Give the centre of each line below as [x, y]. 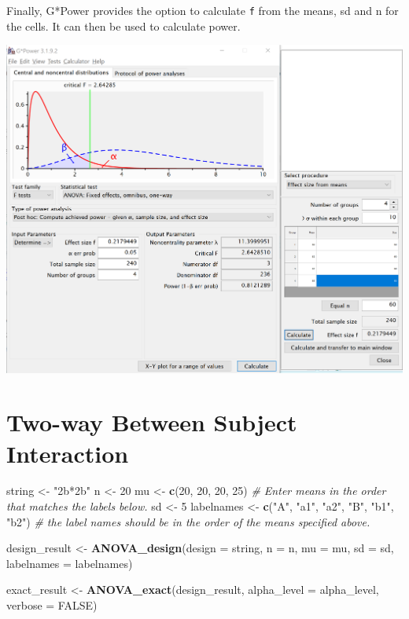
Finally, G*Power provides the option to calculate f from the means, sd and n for [203, 10]
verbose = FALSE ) [52, 605]
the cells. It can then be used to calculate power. [123, 26]
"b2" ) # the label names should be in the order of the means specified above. [188, 521]
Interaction [68, 453]
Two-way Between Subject [152, 422]
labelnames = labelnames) [70, 563]
